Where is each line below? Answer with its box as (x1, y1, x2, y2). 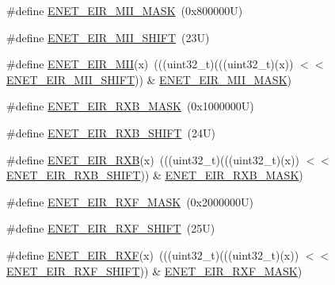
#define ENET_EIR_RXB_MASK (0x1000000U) (6, 98, 254, 114)
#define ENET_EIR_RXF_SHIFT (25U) (6, 220, 215, 237)
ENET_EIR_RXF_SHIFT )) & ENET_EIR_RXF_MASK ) (6, 262, 303, 279)
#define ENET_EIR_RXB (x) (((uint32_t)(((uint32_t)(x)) (6, 151, 299, 168)
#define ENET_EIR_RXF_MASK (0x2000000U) (6, 193, 253, 210)
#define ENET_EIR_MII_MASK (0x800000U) (6, 2, 243, 18)
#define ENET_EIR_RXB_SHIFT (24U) (6, 124, 215, 141)
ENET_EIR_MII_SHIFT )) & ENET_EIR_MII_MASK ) (6, 71, 291, 87)
